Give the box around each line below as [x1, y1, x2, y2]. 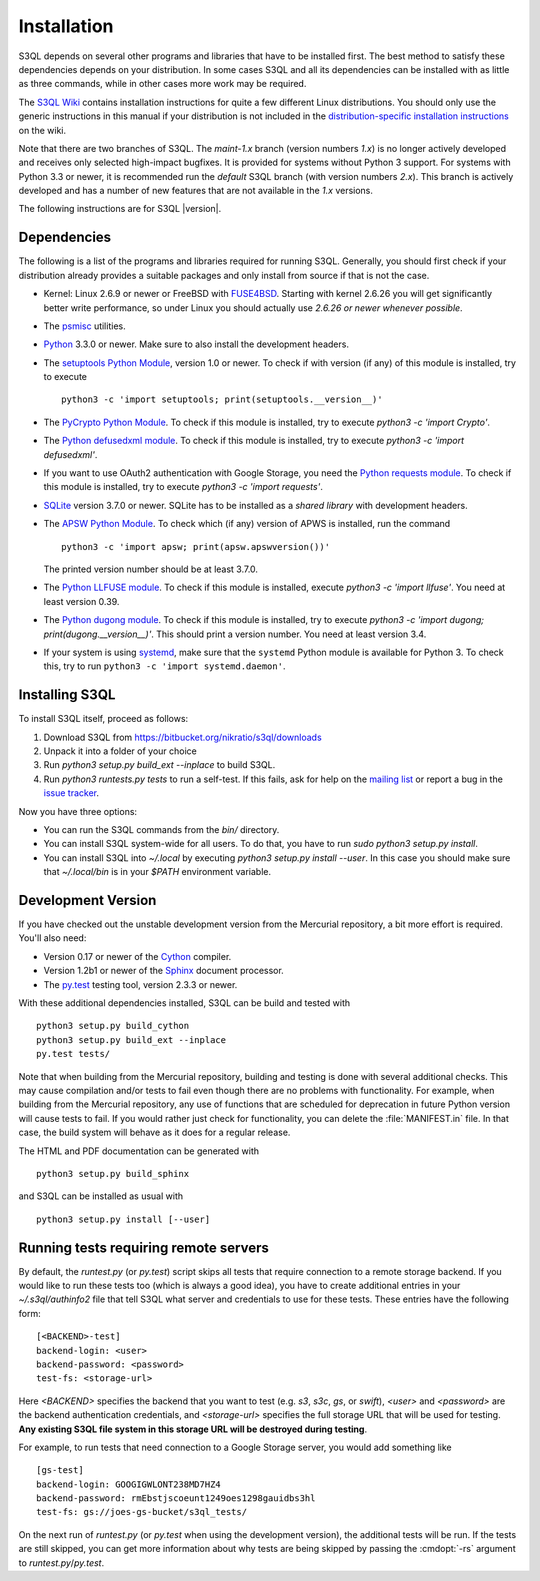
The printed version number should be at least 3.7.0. [43, 563, 259, 575]
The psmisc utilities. [43, 320, 126, 332]
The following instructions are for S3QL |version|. [18, 203, 222, 215]
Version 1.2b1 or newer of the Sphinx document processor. [43, 965, 284, 977]
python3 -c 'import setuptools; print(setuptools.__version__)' [61, 394, 384, 405]
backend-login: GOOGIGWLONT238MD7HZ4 [36, 1478, 222, 1490]
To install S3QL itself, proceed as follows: [18, 713, 189, 725]
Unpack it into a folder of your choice [43, 745, 197, 757]
